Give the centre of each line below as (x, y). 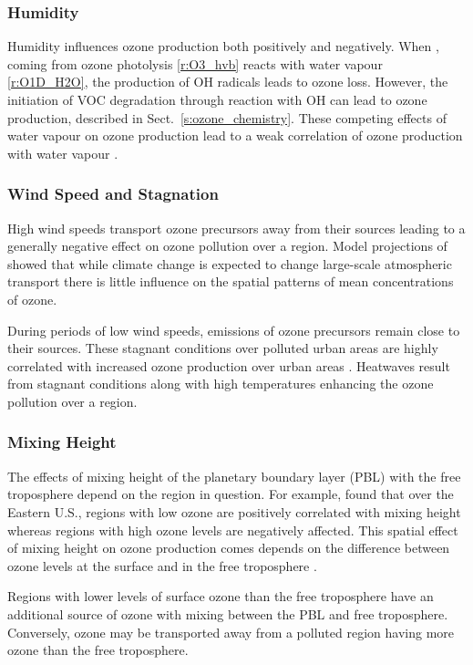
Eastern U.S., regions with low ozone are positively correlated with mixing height (234, 511)
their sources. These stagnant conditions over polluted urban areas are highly (223, 348)
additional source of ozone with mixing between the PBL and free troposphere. (228, 613)
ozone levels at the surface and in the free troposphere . (162, 565)
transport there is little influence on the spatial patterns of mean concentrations (231, 281)
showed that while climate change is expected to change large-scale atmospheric (230, 263)
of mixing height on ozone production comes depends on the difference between (229, 548)
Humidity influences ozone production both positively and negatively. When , (223, 46)
